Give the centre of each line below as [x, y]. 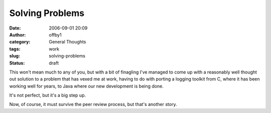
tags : [15, 49]
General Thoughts [67, 42]
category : [20, 42]
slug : [15, 56]
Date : [15, 28]
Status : [17, 63]
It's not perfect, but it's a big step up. [48, 95]
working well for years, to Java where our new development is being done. [87, 86]
